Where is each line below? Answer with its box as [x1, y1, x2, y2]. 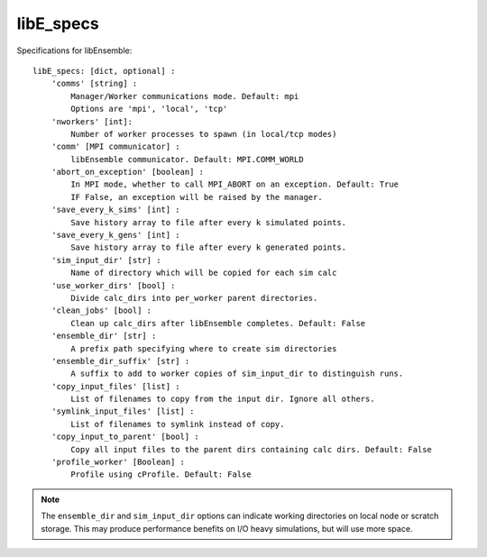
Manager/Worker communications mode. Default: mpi [70, 91, 299, 101]
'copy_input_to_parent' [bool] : [51, 432, 200, 442]
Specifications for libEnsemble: [16, 45, 133, 56]
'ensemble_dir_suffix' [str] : [51, 356, 190, 366]
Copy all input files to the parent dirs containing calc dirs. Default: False [70, 444, 433, 454]
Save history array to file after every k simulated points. [70, 217, 347, 227]
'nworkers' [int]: [51, 116, 133, 126]
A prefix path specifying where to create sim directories [70, 343, 337, 353]
